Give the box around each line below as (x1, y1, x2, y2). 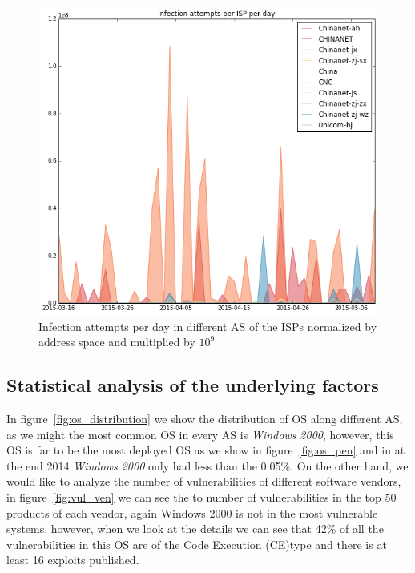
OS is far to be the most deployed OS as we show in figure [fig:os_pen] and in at (6, 442, 405, 458)
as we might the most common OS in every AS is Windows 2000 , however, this (6, 426, 394, 442)
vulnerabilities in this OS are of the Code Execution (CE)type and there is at (6, 535, 387, 552)
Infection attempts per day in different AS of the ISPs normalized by (38, 317, 377, 334)
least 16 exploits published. (6, 551, 139, 568)
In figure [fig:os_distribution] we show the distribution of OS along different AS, (6, 410, 403, 427)
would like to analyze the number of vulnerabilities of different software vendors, (6, 473, 401, 490)
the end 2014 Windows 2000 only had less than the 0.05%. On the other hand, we (6, 457, 409, 474)
